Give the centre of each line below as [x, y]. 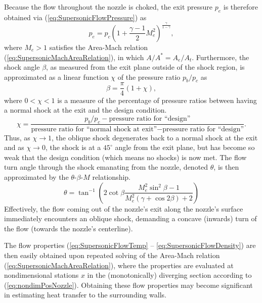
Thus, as [17, 137]
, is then [226, 167]
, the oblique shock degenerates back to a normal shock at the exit [155, 137]
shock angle [22, 67]
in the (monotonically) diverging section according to [169, 275]
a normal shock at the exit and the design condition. [85, 110]
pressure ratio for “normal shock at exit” [94, 129]
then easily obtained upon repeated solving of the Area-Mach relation [112, 255]
